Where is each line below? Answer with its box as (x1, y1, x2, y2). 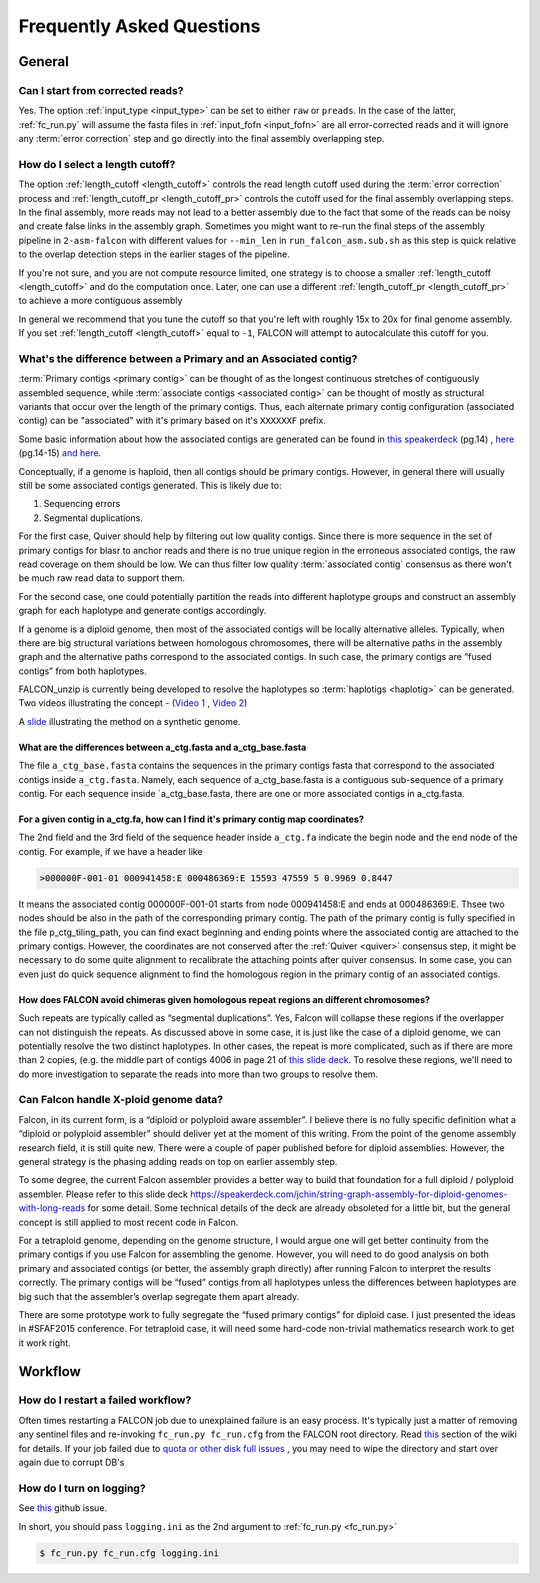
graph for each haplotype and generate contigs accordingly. (18, 605, 267, 617)
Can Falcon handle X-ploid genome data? (18, 1093, 224, 1107)
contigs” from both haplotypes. (18, 665, 147, 677)
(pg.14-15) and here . (18, 447, 102, 459)
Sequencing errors (43, 498, 121, 510)
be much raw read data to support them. (18, 572, 185, 584)
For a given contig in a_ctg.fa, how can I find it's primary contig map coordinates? (18, 813, 364, 825)
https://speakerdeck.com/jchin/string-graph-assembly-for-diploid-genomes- (190, 1188, 508, 1200)
